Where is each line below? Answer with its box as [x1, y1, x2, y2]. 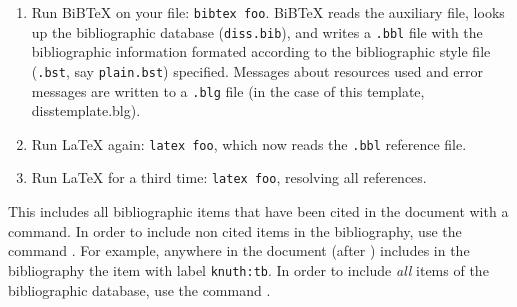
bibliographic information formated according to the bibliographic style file [31, 41, 491, 62]
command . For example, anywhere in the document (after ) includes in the [8, 240, 470, 261]
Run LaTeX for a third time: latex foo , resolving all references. [31, 167, 427, 188]
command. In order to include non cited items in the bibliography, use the [8, 220, 462, 241]
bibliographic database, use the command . [8, 279, 271, 300]
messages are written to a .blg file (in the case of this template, [31, 80, 425, 101]
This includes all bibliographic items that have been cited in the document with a [8, 201, 509, 222]
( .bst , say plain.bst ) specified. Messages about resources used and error [31, 60, 484, 81]
